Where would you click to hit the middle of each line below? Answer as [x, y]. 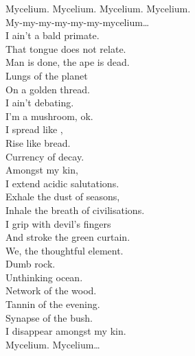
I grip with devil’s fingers [58, 223]
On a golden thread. [48, 89]
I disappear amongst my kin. [66, 331]
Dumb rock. [31, 264]
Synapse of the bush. [49, 317]
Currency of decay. [45, 156]
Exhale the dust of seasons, [63, 197]
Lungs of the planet [47, 75]
